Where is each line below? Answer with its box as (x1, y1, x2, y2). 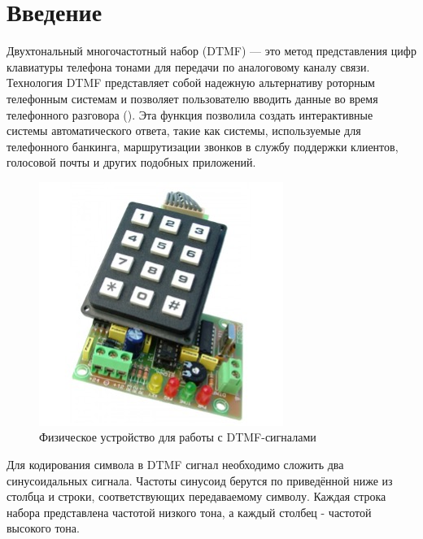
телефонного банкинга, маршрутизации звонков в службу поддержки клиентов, (7, 137, 399, 154)
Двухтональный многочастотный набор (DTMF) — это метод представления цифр (7, 42, 416, 59)
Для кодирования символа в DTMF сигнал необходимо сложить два (7, 456, 344, 473)
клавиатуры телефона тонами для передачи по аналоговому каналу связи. (7, 58, 370, 75)
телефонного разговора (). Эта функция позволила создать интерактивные (7, 106, 373, 123)
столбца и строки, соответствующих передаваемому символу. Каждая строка (7, 488, 386, 505)
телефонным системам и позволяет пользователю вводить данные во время (7, 89, 378, 106)
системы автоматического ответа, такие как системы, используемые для (7, 122, 361, 139)
